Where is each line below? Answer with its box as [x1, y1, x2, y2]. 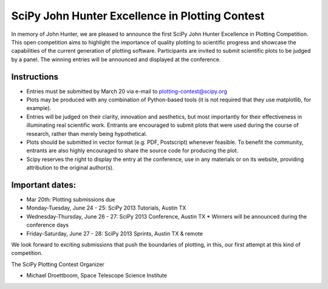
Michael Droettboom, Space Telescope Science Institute [26, 272, 167, 279]
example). [26, 104, 52, 112]
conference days [26, 222, 69, 229]
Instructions [11, 72, 59, 82]
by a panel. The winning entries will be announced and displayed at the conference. [11, 55, 221, 63]
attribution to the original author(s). [26, 164, 114, 171]
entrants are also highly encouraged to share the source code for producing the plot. [26, 147, 239, 154]
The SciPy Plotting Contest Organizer [11, 260, 104, 268]
